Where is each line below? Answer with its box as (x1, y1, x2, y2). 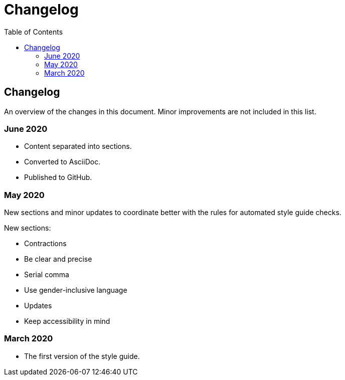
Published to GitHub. (24, 173, 92, 182)
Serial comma (24, 270, 69, 279)
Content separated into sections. (24, 142, 132, 151)
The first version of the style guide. (24, 351, 140, 360)
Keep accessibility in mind (24, 317, 110, 326)
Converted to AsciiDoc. (24, 157, 101, 166)
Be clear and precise (24, 255, 92, 264)
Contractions (24, 239, 67, 248)
